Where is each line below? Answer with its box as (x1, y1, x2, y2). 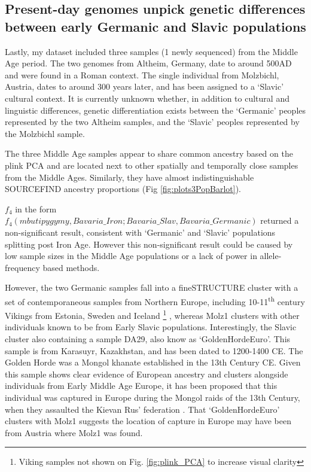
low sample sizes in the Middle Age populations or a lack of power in (5, 249, 257, 262)
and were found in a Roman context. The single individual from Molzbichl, (5, 68, 279, 81)
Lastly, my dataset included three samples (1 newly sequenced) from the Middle (5, 45, 298, 57)
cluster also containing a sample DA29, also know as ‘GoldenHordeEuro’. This (5, 332, 291, 345)
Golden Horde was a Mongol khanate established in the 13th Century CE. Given (5, 356, 301, 369)
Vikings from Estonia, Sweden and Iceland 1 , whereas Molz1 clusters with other (5, 307, 300, 321)
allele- (260, 249, 282, 262)
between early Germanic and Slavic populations (5, 17, 306, 35)
